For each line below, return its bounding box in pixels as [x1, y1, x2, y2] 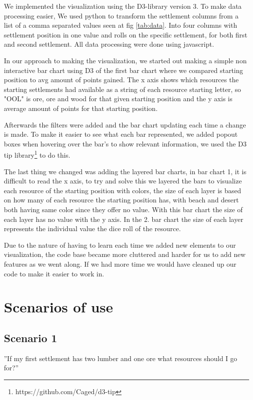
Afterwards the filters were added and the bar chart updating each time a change [4, 119, 246, 129]
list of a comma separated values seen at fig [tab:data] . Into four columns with [4, 20, 237, 30]
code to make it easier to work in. [4, 268, 104, 278]
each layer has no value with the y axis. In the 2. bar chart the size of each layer [4, 214, 243, 224]
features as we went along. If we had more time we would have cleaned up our [4, 258, 236, 269]
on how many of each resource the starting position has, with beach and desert [4, 195, 239, 205]
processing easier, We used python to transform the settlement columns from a [4, 10, 239, 20]
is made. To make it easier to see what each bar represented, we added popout [4, 129, 238, 139]
